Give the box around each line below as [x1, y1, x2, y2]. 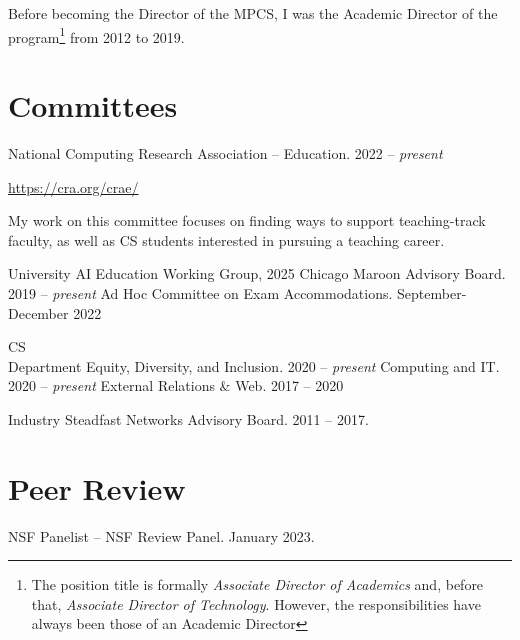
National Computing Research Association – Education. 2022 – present [8, 142, 443, 163]
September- [397, 282, 467, 303]
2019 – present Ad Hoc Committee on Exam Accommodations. [8, 282, 393, 303]
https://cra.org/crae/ [8, 176, 139, 197]
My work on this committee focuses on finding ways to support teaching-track [8, 210, 486, 231]
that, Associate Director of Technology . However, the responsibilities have [31, 593, 481, 614]
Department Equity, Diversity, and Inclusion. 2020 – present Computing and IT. [8, 355, 500, 376]
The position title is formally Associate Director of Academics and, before [31, 574, 484, 595]
